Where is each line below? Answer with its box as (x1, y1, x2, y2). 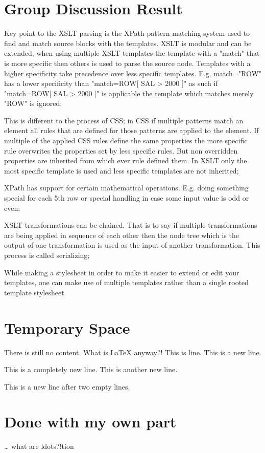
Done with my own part (4, 411, 177, 432)
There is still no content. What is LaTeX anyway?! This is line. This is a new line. (4, 347, 261, 357)
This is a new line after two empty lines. (4, 381, 130, 392)
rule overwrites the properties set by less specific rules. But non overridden (4, 145, 238, 156)
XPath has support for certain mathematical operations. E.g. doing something (4, 182, 249, 193)
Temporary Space (4, 317, 130, 338)
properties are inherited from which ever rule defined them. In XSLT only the (4, 155, 247, 166)
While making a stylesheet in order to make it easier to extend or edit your (4, 267, 239, 277)
